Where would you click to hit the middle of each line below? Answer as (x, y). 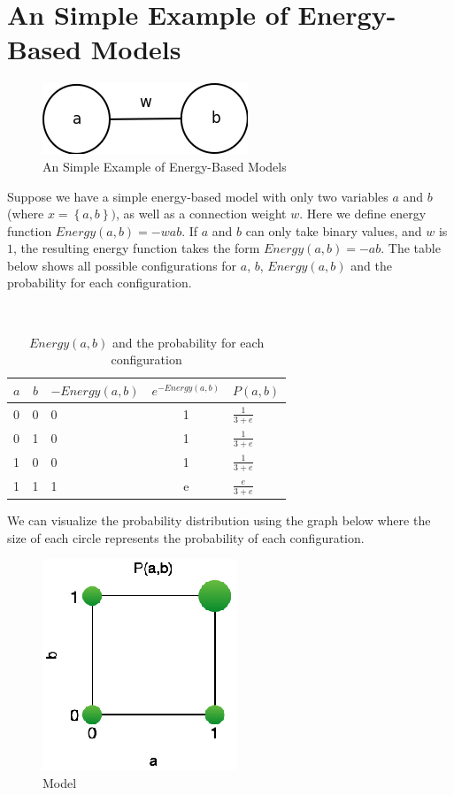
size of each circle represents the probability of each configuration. (186, 537)
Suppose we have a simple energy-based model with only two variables (198, 196)
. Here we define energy (363, 214)
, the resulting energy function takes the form (137, 248)
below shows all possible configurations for (122, 265)
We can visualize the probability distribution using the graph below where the (219, 520)
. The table (411, 248)
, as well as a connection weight (201, 214)
